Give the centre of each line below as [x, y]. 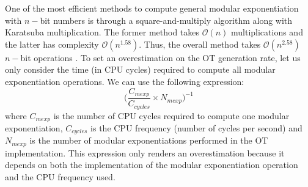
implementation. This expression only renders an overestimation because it [145, 152]
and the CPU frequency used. [60, 177]
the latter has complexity [52, 44]
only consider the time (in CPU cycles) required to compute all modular [140, 69]
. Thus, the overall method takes [200, 44]
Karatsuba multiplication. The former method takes [102, 32]
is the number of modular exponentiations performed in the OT [149, 140]
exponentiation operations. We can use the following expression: [125, 81]
